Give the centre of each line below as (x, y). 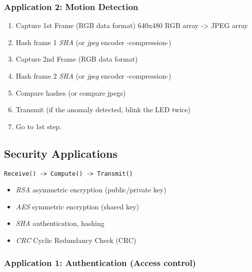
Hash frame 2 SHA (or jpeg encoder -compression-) (93, 76)
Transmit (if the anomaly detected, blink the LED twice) (103, 109)
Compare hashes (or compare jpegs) (71, 92)
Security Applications (61, 153)
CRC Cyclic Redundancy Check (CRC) (76, 240)
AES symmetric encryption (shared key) (77, 206)
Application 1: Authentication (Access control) (100, 262)
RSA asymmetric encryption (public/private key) (91, 190)
